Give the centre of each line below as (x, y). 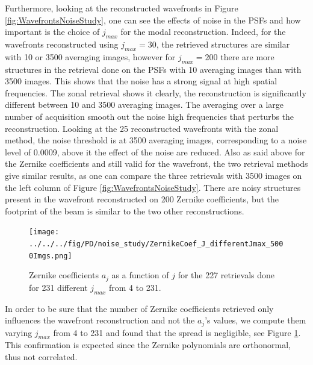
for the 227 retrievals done (226, 275)
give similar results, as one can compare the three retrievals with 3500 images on (153, 175)
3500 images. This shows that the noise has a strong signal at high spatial (141, 81)
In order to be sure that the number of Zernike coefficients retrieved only (139, 308)
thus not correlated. (41, 356)
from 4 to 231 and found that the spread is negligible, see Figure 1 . (177, 332)
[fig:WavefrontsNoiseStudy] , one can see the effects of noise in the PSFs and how (153, 20)
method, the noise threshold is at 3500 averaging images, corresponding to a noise (156, 140)
